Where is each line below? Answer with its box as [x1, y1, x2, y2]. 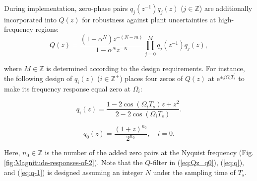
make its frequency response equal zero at [4, 83, 131, 93]
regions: [35, 24, 59, 34]
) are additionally [199, 3, 253, 13]
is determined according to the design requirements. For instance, [46, 63, 245, 73]
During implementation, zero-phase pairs [4, 3, 128, 13]
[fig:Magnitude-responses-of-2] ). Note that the [4, 157, 143, 168]
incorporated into [4, 14, 57, 24]
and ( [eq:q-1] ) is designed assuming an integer [4, 167, 143, 177]
